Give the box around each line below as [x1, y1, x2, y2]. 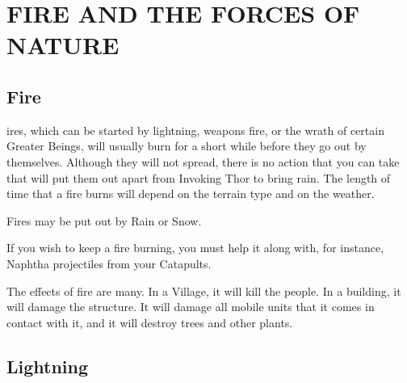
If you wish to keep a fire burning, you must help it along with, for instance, [6, 239, 384, 256]
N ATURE [6, 28, 120, 61]
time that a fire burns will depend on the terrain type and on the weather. [6, 185, 375, 202]
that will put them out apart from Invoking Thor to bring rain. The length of [6, 169, 391, 186]
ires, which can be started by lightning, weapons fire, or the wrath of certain [6, 121, 384, 138]
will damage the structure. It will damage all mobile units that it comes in [6, 298, 375, 315]
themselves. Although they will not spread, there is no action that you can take [6, 153, 400, 170]
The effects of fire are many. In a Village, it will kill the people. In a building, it [6, 282, 401, 299]
